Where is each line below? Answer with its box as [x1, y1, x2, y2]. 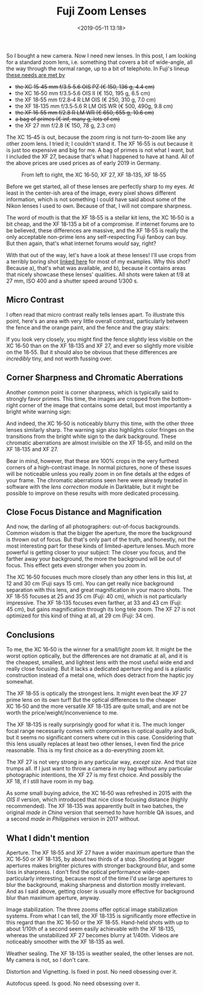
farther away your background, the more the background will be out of [6, 555, 182, 562]
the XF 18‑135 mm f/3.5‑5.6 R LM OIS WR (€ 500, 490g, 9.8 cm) [14, 102, 173, 110]
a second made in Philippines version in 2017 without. [6, 815, 140, 823]
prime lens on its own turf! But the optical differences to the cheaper [6, 696, 176, 704]
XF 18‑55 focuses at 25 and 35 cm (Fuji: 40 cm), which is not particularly [6, 593, 187, 600]
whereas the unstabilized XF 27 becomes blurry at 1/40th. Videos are [6, 932, 179, 938]
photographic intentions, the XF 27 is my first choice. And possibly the [6, 772, 181, 779]
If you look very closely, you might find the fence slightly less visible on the [6, 335, 193, 343]
